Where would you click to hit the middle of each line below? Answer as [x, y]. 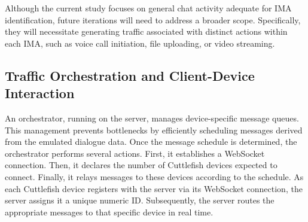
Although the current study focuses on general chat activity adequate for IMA [148, 8]
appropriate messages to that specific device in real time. [109, 212]
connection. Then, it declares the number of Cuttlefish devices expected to [141, 165]
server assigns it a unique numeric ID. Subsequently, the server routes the [140, 200]
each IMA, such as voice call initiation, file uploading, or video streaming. [140, 43]
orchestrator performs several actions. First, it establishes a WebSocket [135, 153]
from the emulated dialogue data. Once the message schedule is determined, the [151, 142]
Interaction [40, 93]
